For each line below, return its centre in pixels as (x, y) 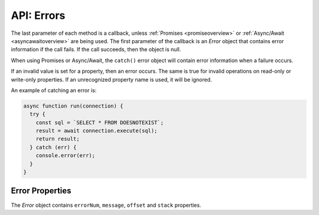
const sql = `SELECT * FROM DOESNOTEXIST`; (100, 122)
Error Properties (41, 191)
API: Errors (38, 15)
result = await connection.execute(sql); (97, 131)
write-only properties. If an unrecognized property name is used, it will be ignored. (111, 79)
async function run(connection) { (73, 106)
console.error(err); (66, 156)
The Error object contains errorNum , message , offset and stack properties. (106, 205)
